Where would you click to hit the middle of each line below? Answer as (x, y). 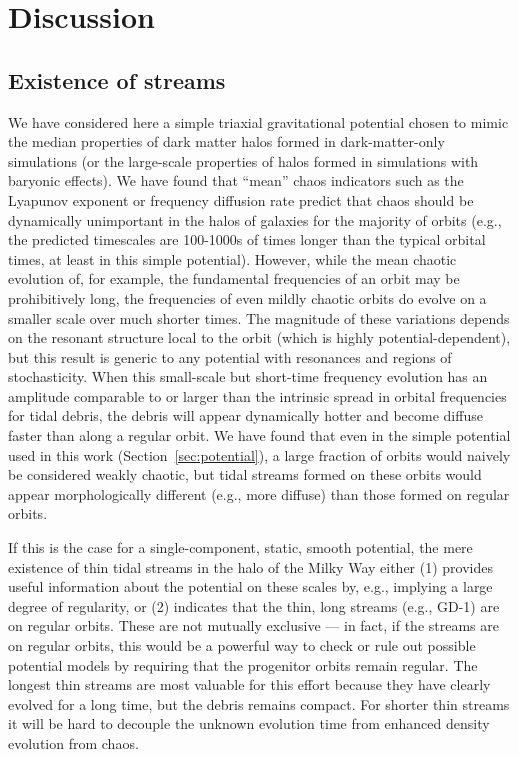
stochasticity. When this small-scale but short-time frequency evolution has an (248, 376)
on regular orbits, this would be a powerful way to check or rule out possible (242, 645)
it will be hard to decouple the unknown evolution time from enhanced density (249, 723)
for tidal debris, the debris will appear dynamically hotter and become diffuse (245, 415)
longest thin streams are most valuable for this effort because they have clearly (249, 684)
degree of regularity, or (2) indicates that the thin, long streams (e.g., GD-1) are (254, 605)
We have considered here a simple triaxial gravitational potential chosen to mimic (258, 121)
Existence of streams (117, 79)
